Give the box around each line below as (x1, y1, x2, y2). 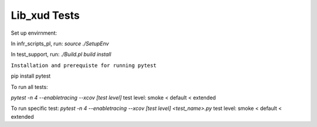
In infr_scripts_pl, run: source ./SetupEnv (11, 40, 109, 47)
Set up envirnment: (11, 29, 58, 36)
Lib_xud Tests (11, 9, 80, 22)
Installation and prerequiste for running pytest (11, 62, 157, 69)
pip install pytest (11, 72, 51, 79)
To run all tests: (11, 83, 48, 91)
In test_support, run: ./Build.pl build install (11, 51, 112, 58)
